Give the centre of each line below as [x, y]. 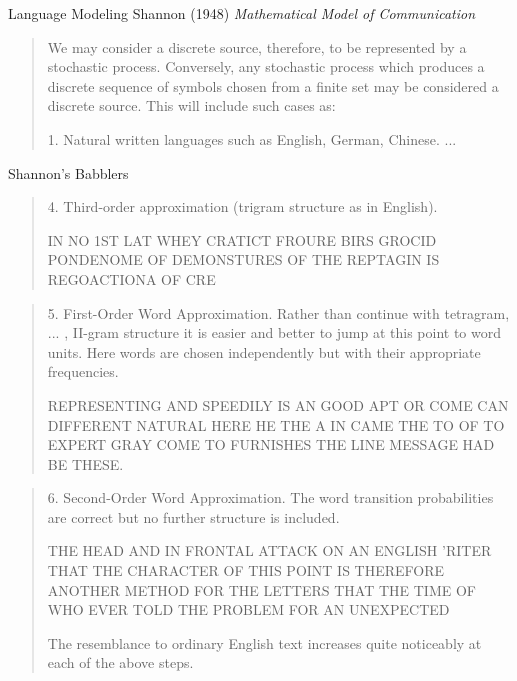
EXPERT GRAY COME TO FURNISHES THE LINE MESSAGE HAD [271, 444]
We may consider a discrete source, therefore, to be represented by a [257, 46]
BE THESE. [85, 463]
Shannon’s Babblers [68, 172]
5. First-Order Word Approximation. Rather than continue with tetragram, [278, 312]
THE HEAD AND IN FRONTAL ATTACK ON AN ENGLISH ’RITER [269, 550]
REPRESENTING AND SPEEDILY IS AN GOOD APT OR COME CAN [278, 404]
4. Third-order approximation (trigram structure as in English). [242, 206]
